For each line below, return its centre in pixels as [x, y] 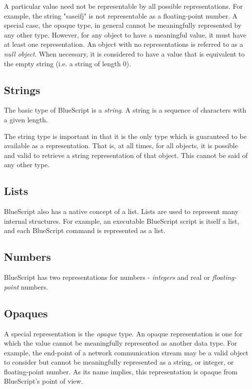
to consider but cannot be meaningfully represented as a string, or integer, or [119, 362]
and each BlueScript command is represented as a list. [85, 230]
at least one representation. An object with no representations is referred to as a [124, 44]
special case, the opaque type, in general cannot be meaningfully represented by [123, 25]
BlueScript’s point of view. [44, 381]
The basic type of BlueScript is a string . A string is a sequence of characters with [125, 110]
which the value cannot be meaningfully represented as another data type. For [121, 343]
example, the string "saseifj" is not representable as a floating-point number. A [121, 15]
